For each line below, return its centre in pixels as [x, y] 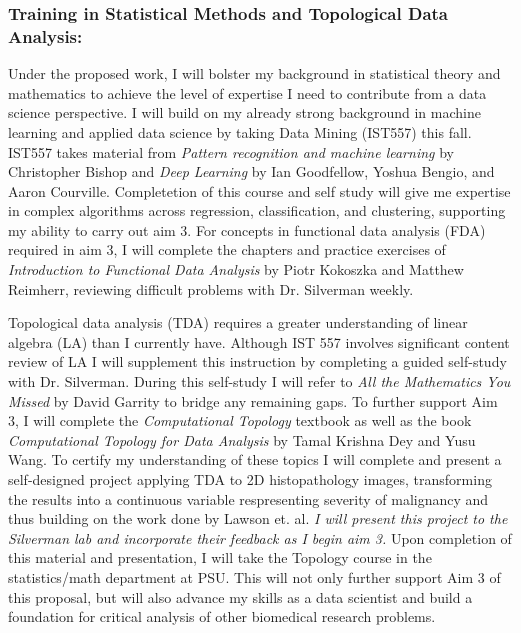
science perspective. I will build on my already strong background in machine [244, 112]
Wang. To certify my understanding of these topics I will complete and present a [255, 459]
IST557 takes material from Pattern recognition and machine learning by [231, 151]
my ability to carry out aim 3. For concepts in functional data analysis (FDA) [247, 229]
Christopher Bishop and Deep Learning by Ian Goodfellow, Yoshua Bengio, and [251, 171]
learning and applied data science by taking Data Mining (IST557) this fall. [240, 131]
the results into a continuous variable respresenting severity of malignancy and [248, 498]
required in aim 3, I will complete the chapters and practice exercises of [227, 249]
